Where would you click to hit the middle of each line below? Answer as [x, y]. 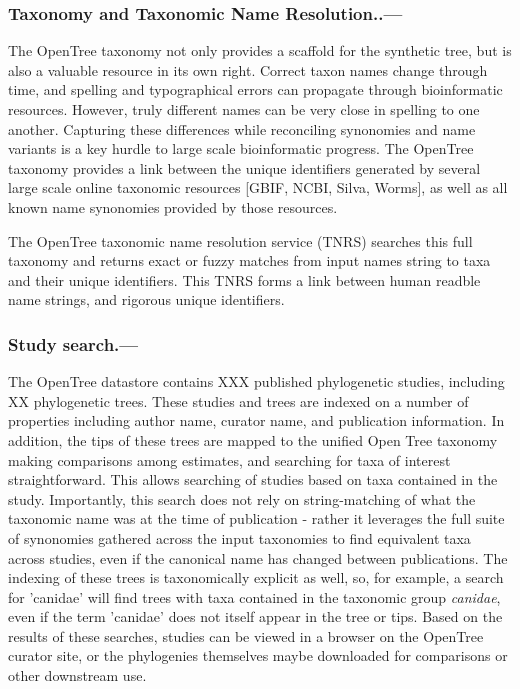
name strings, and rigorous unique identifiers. [146, 299]
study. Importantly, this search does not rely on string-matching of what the [242, 498]
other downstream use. [77, 675]
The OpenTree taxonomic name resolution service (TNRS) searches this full [240, 240]
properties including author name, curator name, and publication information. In [256, 420]
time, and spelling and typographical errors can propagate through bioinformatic [255, 89]
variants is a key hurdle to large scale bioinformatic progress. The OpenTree [241, 148]
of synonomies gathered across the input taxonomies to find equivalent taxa [239, 537]
